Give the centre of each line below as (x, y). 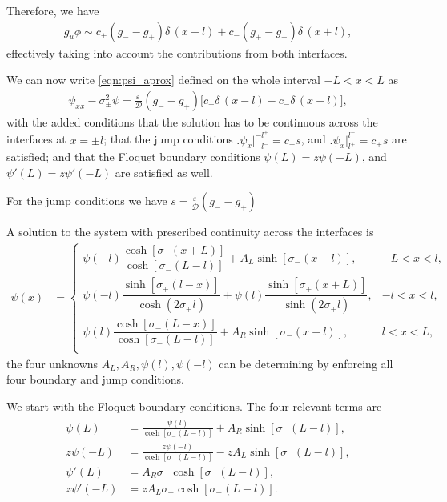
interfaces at (36, 139)
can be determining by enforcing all (306, 363)
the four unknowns (52, 363)
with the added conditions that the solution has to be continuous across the (192, 121)
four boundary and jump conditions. (95, 379)
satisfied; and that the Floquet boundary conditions (133, 157)
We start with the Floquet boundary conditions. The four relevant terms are (194, 406)
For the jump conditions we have (87, 201)
